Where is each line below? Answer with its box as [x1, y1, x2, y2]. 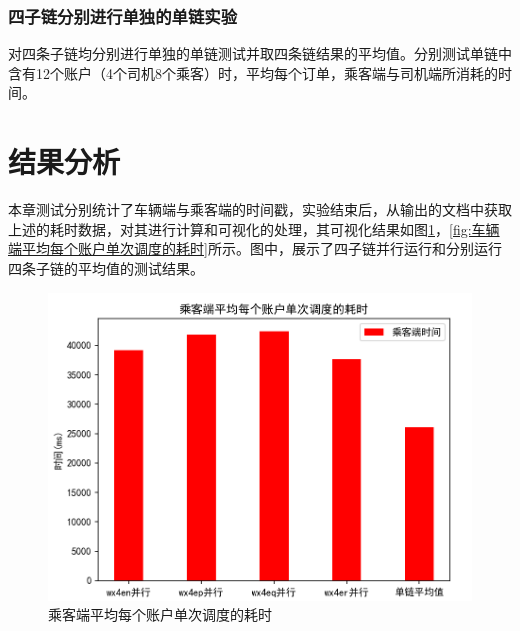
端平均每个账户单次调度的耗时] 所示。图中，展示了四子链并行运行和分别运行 [8, 238, 502, 259]
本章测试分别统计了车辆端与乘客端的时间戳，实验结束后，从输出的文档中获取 [8, 199, 512, 220]
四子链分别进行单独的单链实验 [8, 3, 238, 28]
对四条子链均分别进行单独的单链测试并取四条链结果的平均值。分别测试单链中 [8, 43, 512, 64]
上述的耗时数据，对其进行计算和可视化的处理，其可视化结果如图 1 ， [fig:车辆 [8, 218, 500, 239]
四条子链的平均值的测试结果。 [8, 257, 204, 278]
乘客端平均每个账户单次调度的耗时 [48, 604, 272, 625]
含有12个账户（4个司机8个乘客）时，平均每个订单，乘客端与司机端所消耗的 [8, 62, 498, 83]
